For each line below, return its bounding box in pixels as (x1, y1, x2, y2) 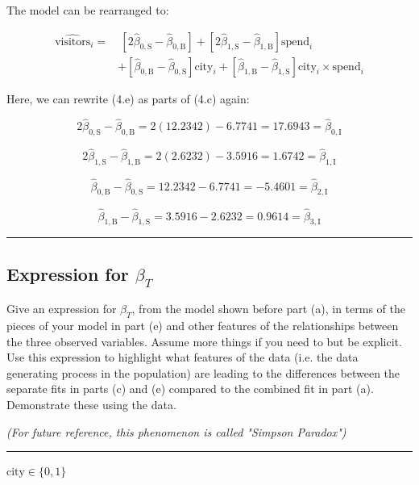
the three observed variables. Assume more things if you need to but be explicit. (6, 332, 402, 349)
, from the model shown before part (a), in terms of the (131, 300, 405, 317)
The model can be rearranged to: (6, 2, 169, 18)
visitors (55, 36, 91, 48)
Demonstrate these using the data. (6, 396, 176, 413)
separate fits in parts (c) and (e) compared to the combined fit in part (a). (6, 380, 374, 397)
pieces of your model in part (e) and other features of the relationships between (6, 317, 399, 334)
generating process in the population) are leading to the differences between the (6, 364, 400, 381)
